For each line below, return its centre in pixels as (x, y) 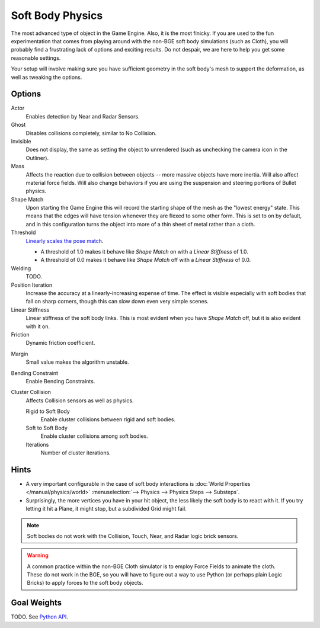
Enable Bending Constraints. (60, 381)
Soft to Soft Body (47, 428)
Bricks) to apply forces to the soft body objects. (85, 583)
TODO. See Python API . (39, 617)
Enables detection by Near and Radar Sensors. (83, 116)
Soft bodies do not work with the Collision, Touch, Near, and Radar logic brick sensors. (133, 536)
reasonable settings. (36, 58)
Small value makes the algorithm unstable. (77, 362)
